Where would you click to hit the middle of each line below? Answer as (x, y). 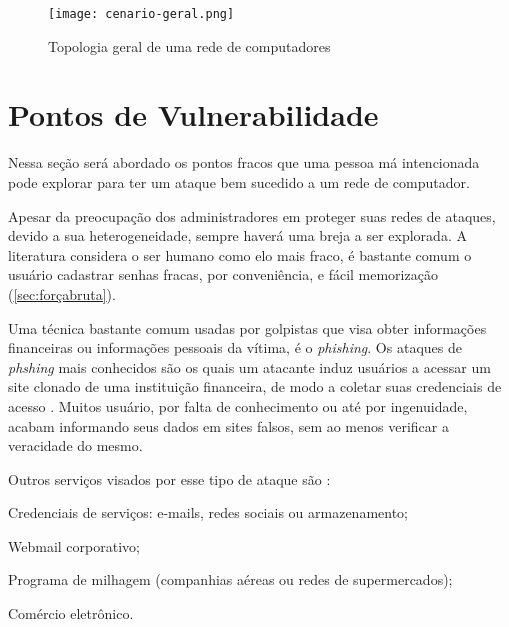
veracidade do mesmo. (75, 445)
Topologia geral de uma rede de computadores (189, 45)
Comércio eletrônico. (71, 613)
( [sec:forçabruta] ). (62, 293)
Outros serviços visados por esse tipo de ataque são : (169, 478)
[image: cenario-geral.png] (141, 14)
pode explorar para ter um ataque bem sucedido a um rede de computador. (239, 181)
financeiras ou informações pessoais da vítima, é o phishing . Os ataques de (235, 347)
